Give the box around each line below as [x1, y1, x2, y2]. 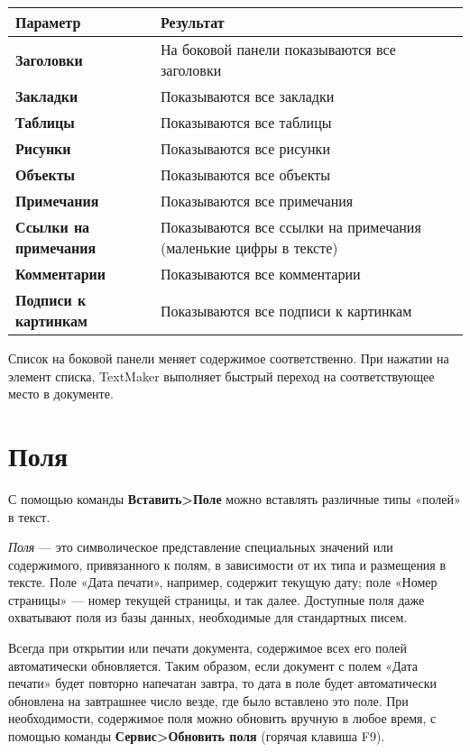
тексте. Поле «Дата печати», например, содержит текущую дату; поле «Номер [8, 573, 438, 592]
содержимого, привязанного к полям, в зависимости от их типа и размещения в [8, 555, 447, 573]
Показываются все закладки [160, 86, 335, 106]
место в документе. [8, 384, 114, 403]
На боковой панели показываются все [160, 39, 396, 60]
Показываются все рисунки [160, 138, 330, 159]
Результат [160, 12, 225, 32]
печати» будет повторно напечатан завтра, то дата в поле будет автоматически [8, 674, 437, 692]
